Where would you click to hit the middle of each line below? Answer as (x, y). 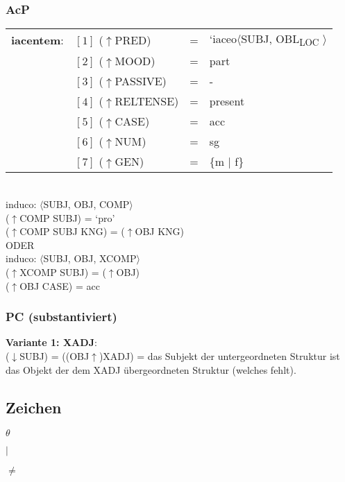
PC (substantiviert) (61, 317)
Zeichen (34, 407)
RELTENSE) (147, 101)
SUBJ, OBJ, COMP (86, 204)
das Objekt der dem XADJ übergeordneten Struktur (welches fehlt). (151, 369)
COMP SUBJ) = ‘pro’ (67, 217)
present (227, 101)
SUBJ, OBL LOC (280, 40)
